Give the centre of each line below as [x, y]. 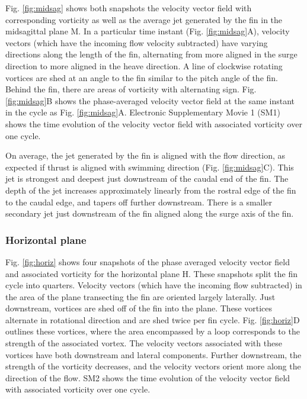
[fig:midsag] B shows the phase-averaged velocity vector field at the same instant [150, 100]
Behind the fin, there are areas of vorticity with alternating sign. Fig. [131, 89]
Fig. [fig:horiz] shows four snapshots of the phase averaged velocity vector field [148, 261]
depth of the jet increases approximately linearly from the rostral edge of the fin [151, 190]
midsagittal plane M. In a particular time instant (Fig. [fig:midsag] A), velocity [148, 31]
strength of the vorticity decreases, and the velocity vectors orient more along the [153, 366]
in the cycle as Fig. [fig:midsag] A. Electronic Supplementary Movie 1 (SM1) [143, 112]
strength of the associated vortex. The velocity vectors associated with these [144, 343]
